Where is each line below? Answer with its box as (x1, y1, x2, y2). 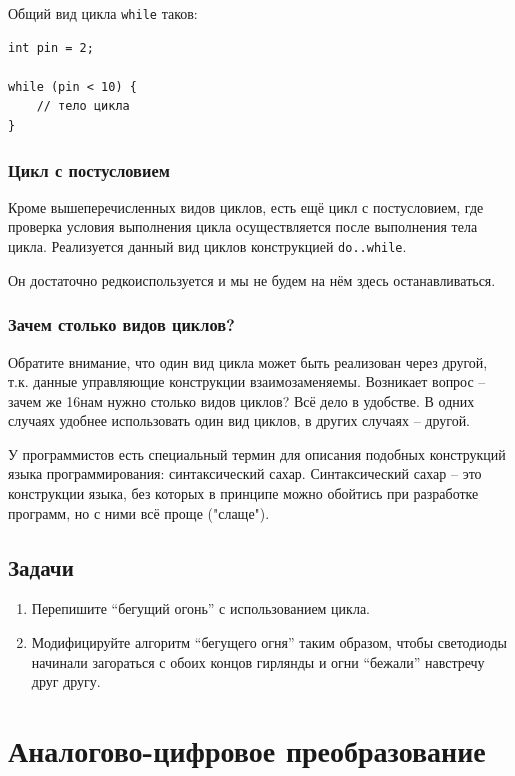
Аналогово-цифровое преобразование (8, 730, 486, 771)
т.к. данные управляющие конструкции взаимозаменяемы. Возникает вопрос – (8, 371, 486, 392)
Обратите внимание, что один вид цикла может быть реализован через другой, (8, 351, 488, 372)
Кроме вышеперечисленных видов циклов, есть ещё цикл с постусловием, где (8, 196, 484, 217)
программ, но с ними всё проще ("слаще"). (8, 502, 270, 523)
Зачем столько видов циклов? (8, 312, 235, 337)
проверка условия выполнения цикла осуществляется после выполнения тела (8, 216, 478, 237)
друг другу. (31, 671, 101, 692)
